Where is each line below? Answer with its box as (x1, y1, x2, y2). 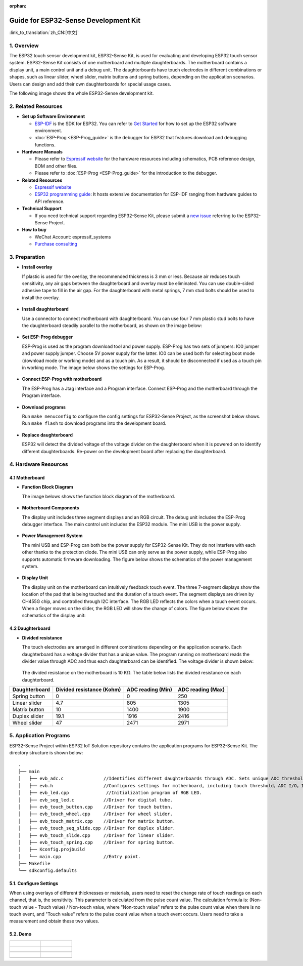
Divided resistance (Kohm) (56, 686, 121, 693)
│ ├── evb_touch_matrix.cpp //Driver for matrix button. (18, 818, 176, 824)
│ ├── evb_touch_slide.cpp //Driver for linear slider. (18, 832, 176, 838)
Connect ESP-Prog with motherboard (22, 376, 102, 382)
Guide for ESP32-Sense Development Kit (9, 16, 141, 25)
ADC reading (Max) (177, 686, 225, 693)
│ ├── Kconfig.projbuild (18, 847, 85, 853)
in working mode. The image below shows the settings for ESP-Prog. (22, 365, 165, 371)
